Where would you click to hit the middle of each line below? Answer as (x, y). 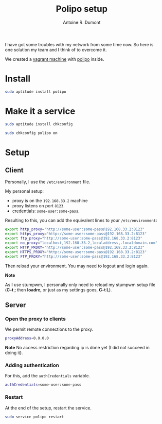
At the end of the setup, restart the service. (48, 408)
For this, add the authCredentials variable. (47, 376)
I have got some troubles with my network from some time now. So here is (79, 44)
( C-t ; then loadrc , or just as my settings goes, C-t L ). (58, 289)
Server (16, 305)
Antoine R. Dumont (82, 22)
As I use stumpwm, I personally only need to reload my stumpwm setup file (80, 285)
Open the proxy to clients (36, 319)
